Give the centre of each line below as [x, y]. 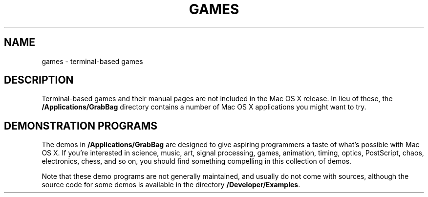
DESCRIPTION [39, 80]
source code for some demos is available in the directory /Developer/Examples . [171, 185]
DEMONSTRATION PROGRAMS [81, 126]
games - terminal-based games [92, 61]
